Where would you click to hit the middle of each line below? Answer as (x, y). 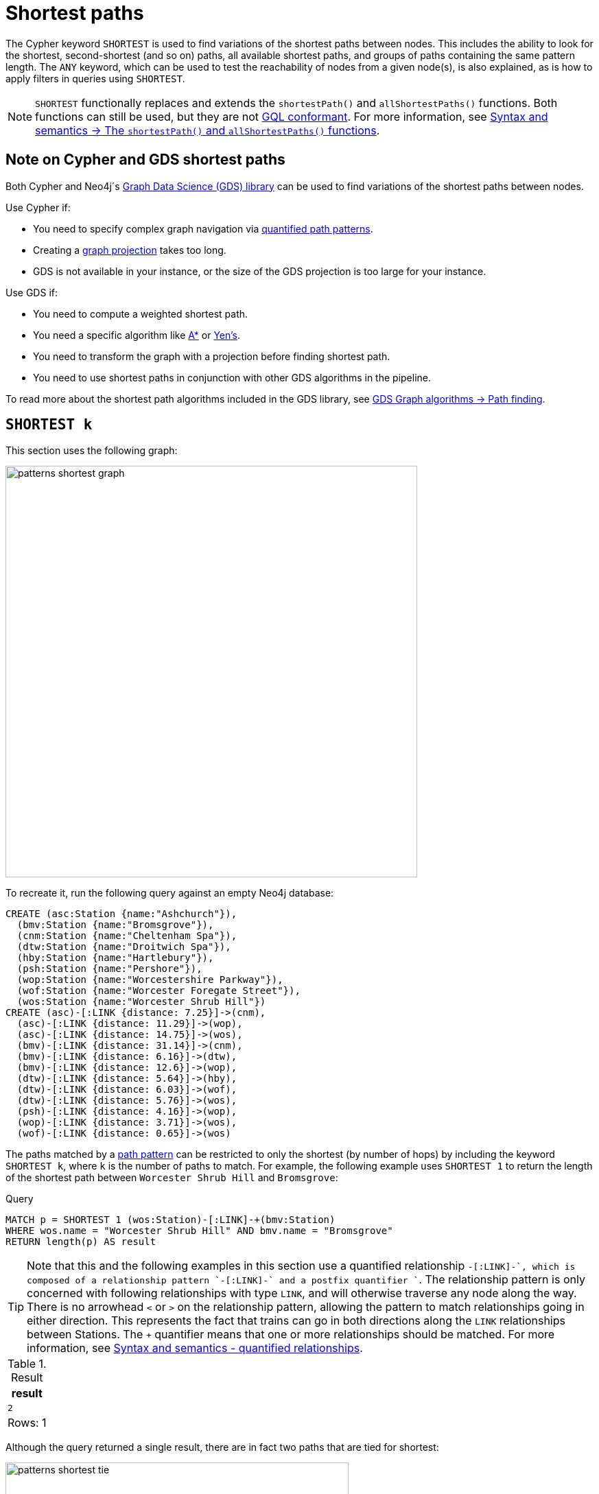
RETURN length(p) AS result (81, 1242)
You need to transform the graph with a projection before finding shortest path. (212, 356)
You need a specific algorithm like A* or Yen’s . (137, 335)
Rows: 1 (27, 1423)
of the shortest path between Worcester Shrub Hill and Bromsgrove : (172, 1178)
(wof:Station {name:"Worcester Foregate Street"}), (158, 991)
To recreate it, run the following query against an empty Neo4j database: (170, 893)
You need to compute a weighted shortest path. (141, 313)
